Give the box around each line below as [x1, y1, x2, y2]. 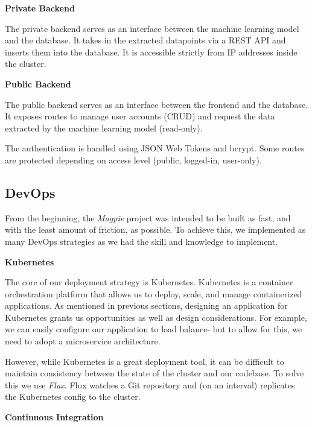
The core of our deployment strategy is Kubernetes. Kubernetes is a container [5, 276, 293, 288]
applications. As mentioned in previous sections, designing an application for [5, 299, 288, 312]
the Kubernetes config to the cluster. [5, 390, 141, 403]
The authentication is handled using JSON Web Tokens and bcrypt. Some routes [5, 142, 305, 154]
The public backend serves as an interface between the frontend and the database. [5, 98, 308, 110]
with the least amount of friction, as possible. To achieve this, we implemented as [5, 223, 306, 236]
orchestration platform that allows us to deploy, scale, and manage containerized [5, 287, 302, 300]
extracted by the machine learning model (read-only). [5, 121, 203, 134]
